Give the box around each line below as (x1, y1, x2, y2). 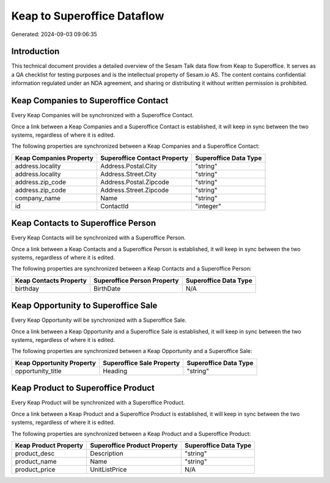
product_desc (15, 449, 55, 457)
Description (89, 449, 123, 457)
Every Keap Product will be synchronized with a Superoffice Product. (11, 399, 186, 406)
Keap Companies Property (15, 153, 94, 162)
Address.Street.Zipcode (100, 186, 169, 194)
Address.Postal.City (100, 162, 157, 170)
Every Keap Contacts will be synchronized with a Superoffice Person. (11, 234, 186, 241)
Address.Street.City (100, 170, 157, 178)
